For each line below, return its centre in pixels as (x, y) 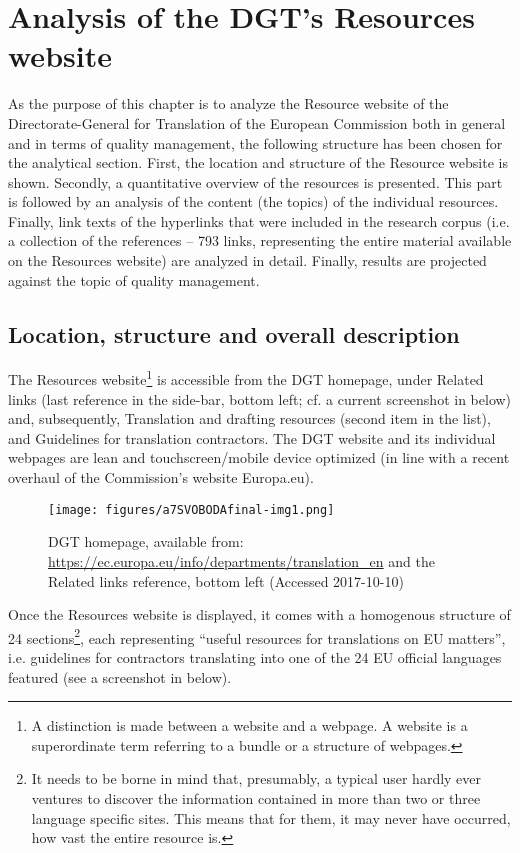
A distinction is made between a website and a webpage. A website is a (249, 725)
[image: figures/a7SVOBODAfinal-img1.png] (191, 509)
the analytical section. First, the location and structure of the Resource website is (258, 162)
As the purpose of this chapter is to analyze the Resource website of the (228, 103)
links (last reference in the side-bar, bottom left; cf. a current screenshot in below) (260, 398)
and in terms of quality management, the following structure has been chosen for (255, 142)
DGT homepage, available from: (146, 541)
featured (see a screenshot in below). (120, 676)
